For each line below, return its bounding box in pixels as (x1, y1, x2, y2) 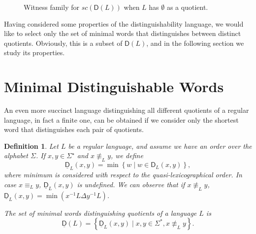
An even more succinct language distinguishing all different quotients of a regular (4, 105, 249, 115)
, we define (111, 150, 143, 161)
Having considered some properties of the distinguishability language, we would (4, 18, 244, 29)
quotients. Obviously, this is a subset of (4, 37, 123, 48)
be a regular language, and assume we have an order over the (68, 140, 252, 151)
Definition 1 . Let (4, 140, 59, 151)
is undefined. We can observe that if (77, 179, 185, 189)
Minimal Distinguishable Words (4, 76, 224, 97)
